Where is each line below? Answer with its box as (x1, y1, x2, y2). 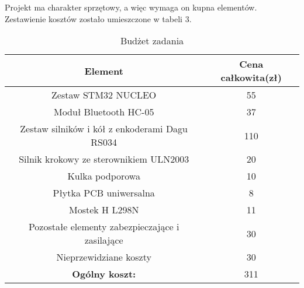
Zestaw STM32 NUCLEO (51, 88, 157, 102)
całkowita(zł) (220, 71, 282, 85)
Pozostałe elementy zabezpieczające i (28, 220, 179, 234)
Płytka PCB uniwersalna (53, 186, 155, 200)
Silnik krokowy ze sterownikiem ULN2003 (19, 152, 189, 166)
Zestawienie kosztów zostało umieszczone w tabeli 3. (5, 12, 192, 24)
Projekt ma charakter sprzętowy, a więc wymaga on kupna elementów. (5, 1, 257, 13)
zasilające (84, 233, 123, 247)
